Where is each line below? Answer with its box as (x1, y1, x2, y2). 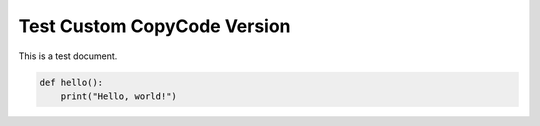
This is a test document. (18, 50, 118, 62)
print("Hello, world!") (60, 90, 177, 102)
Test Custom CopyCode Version (18, 15, 291, 37)
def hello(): (39, 76, 104, 88)
